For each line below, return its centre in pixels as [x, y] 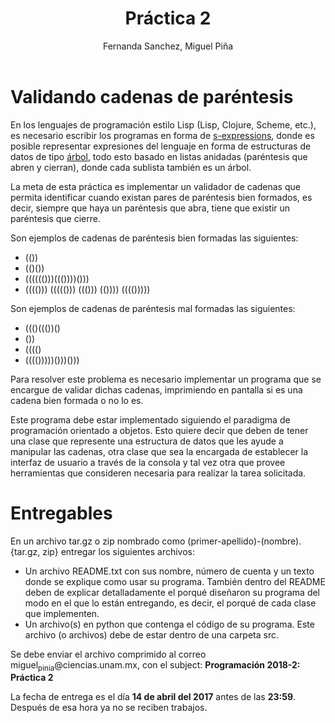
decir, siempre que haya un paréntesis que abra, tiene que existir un [150, 208]
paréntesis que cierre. [55, 218]
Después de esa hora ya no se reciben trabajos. [109, 708]
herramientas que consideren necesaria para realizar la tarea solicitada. [158, 473]
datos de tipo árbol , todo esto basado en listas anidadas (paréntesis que [159, 156]
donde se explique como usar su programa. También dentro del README [175, 581]
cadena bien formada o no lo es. [77, 400]
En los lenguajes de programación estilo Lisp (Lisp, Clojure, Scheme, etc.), [163, 124]
